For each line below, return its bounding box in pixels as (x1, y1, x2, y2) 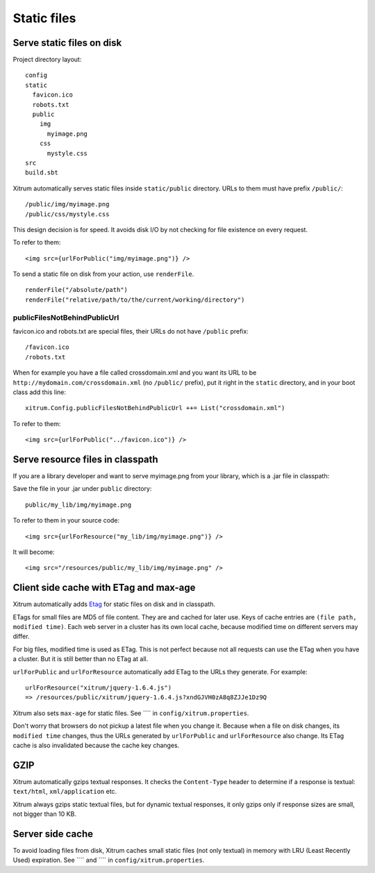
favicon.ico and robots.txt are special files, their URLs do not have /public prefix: (12, 327, 249, 336)
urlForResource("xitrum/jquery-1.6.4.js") (25, 684, 172, 692)
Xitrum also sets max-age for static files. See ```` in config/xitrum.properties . (12, 709, 249, 717)
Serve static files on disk (12, 37, 122, 49)
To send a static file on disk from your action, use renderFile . (12, 270, 194, 278)
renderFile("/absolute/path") (25, 286, 128, 294)
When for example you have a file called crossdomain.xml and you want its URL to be (12, 368, 257, 377)
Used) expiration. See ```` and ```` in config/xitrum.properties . (12, 856, 205, 865)
